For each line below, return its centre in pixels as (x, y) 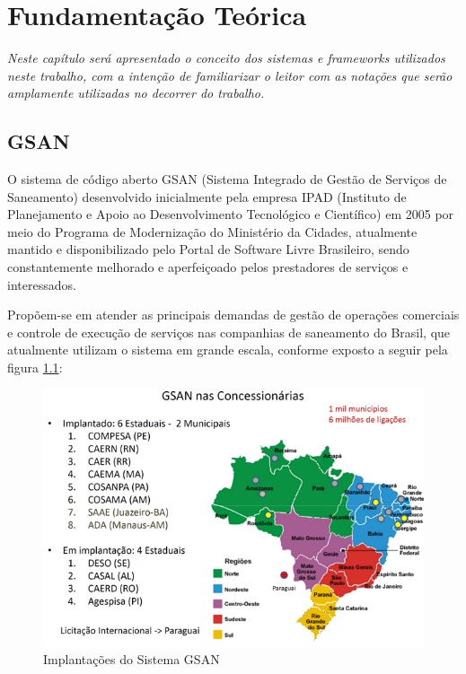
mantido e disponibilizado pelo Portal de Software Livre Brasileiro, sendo (208, 249)
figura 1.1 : (35, 368)
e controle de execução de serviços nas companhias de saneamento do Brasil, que (229, 332)
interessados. (42, 284)
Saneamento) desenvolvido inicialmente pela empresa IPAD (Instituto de (207, 196)
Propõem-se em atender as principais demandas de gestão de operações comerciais (233, 315)
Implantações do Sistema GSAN (132, 659)
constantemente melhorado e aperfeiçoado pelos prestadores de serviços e (208, 267)
